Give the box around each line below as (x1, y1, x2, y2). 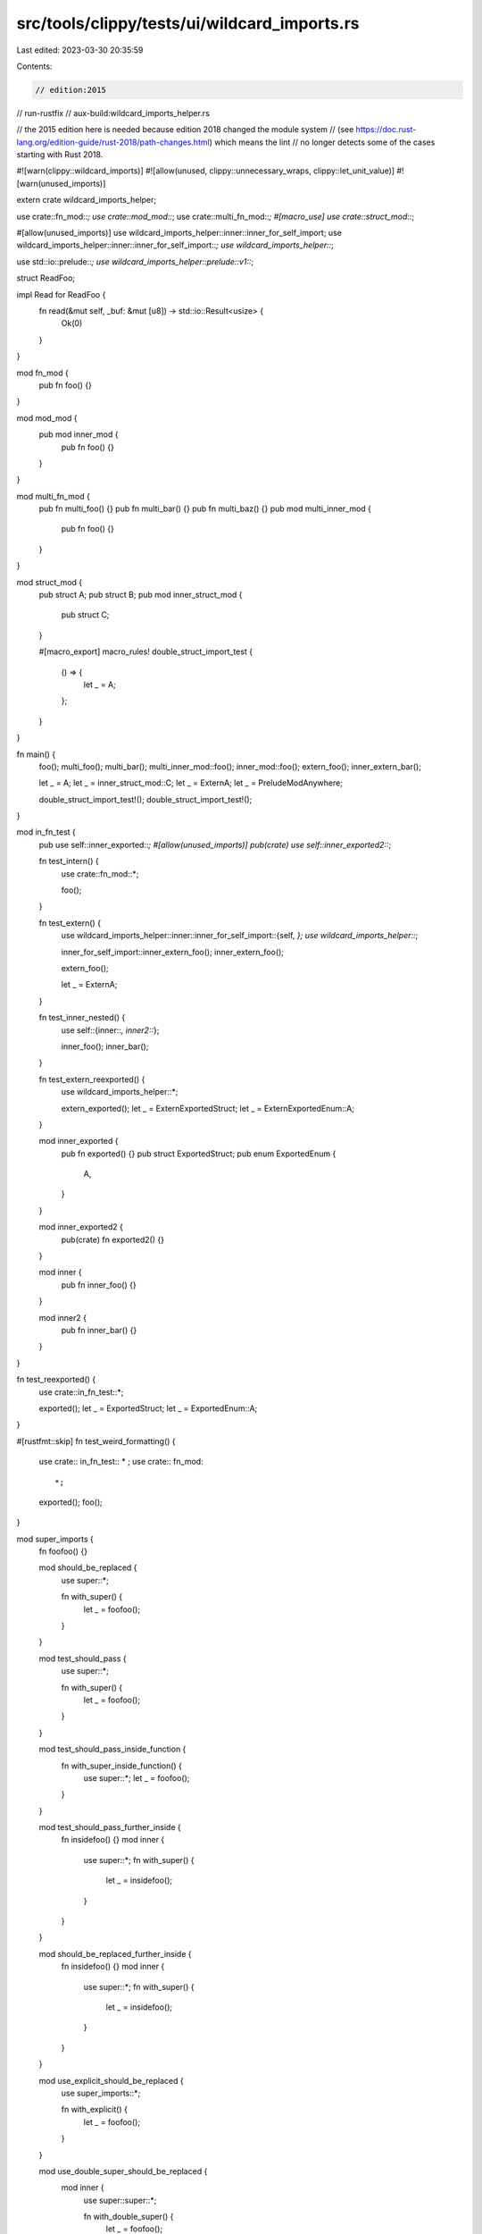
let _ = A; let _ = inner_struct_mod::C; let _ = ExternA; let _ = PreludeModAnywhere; (38, 777, 344, 788)
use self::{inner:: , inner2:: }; (61, 1024, 160, 1036)
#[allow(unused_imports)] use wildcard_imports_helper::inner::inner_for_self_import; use (16, 228, 343, 239)
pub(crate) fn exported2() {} (61, 1234, 165, 1245)
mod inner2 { (38, 1312, 87, 1323)
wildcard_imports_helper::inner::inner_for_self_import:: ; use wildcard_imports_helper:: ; (16, 239, 335, 250)
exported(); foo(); (38, 1497, 103, 1508)
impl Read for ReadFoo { (16, 289, 106, 299)
